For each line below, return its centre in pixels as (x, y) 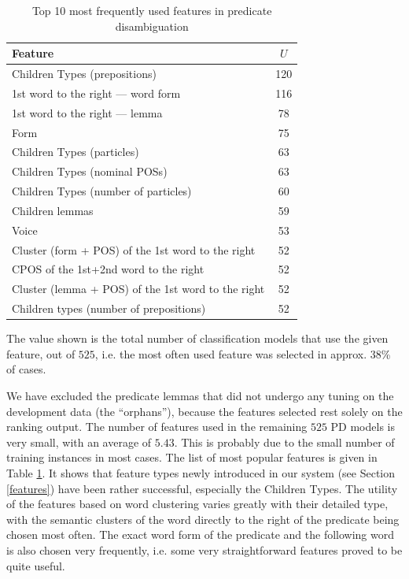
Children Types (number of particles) (102, 191)
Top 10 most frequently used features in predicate (152, 10)
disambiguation (152, 26)
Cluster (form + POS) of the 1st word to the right (134, 249)
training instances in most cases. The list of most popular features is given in (192, 457)
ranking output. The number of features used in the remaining (157, 427)
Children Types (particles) (76, 152)
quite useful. (36, 565)
